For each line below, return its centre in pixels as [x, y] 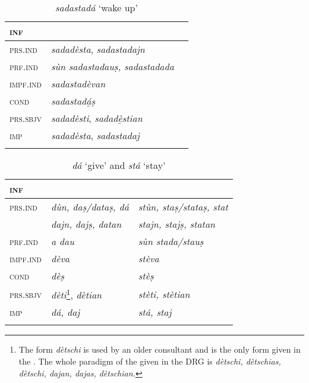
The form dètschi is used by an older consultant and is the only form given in [160, 349]
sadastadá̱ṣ [73, 101]
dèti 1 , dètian [76, 294]
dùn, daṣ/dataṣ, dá [90, 207]
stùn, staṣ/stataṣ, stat [183, 207]
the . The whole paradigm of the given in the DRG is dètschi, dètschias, [150, 361]
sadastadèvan [78, 84]
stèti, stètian [164, 294]
